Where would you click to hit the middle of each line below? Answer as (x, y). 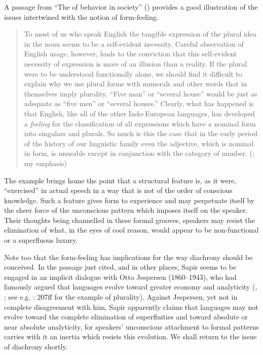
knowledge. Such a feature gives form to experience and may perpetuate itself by (129, 200)
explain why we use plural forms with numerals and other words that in (136, 84)
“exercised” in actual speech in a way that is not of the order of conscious (118, 190)
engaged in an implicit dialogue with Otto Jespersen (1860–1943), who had (120, 277)
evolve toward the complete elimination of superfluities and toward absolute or (126, 317)
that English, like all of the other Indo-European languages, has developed (139, 113)
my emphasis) (45, 163)
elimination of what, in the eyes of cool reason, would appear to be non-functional (131, 230)
